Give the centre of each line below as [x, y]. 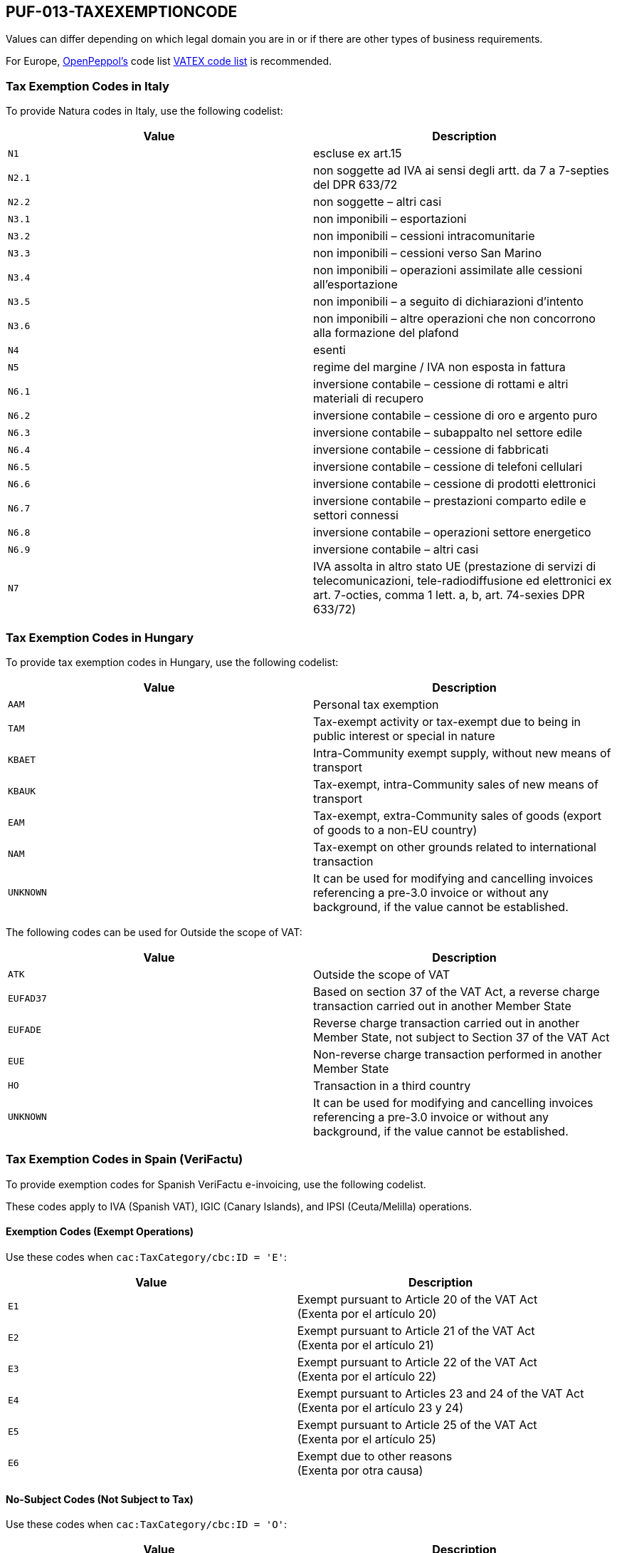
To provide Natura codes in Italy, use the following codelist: [144, 111]
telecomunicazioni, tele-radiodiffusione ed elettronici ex [463, 581]
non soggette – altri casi [378, 202]
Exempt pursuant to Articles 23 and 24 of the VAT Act [441, 1393]
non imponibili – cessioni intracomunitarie [424, 236]
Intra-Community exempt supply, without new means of [462, 753]
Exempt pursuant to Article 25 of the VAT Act [417, 1424]
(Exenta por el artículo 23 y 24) [380, 1407]
